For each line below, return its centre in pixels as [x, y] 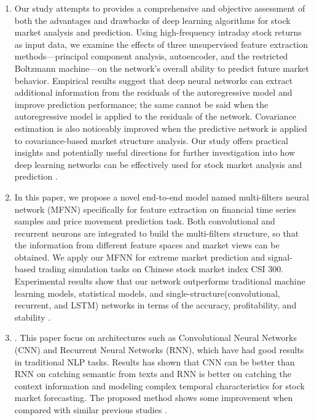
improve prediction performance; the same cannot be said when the [141, 104]
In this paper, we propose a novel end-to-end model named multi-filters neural [162, 197]
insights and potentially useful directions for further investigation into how [155, 152]
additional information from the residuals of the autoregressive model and [153, 92]
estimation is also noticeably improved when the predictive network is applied [161, 128]
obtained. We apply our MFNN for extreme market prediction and [140, 257]
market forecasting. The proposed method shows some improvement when [154, 398]
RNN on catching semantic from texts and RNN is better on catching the [153, 374]
